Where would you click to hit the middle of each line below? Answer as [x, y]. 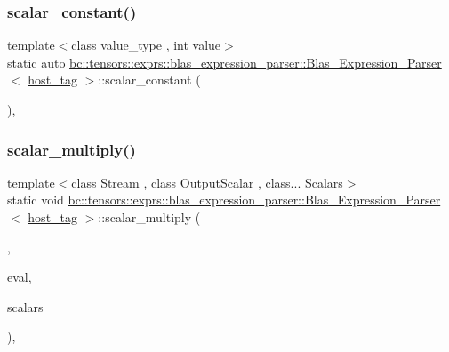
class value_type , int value [146, 45]
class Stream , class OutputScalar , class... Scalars [207, 182]
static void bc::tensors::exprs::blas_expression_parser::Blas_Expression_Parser [224, 200]
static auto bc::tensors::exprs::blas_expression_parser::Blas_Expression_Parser [224, 62]
